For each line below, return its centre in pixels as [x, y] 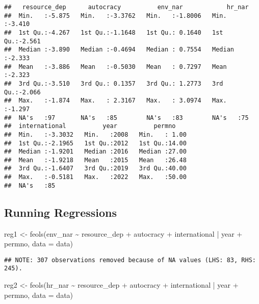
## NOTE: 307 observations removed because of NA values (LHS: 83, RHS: [130, 260]
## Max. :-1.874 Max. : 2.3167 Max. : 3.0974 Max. [115, 101]
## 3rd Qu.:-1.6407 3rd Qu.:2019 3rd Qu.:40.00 [95, 169]
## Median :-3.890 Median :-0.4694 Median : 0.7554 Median [119, 50]
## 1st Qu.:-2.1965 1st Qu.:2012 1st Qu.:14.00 [95, 143]
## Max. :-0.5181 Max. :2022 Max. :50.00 [95, 177]
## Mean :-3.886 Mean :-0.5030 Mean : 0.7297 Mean [115, 67]
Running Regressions [61, 212]
